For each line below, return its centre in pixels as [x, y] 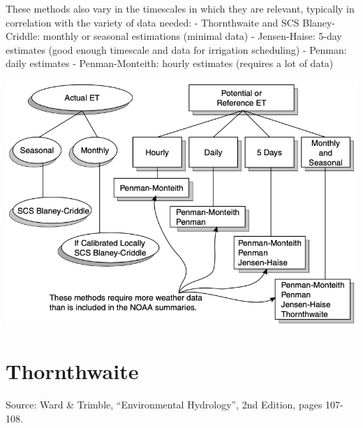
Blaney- [319, 22]
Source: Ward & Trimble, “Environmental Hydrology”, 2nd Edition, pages [164, 405]
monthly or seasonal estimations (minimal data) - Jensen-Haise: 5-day [192, 36]
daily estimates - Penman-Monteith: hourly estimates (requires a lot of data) [170, 63]
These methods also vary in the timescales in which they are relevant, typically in [180, 8]
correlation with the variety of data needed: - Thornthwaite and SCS [153, 22]
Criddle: [23, 36]
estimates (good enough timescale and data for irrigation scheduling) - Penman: [176, 49]
